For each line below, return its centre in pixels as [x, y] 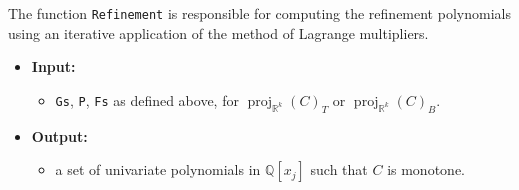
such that [339, 169]
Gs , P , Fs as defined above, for [147, 99]
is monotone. [426, 169]
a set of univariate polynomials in [158, 169]
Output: [59, 135]
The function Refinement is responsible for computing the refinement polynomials [259, 13]
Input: [53, 66]
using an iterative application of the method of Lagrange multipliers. [218, 32]
